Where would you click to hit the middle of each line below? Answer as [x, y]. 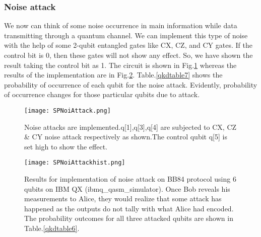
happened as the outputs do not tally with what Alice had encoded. [129, 208]
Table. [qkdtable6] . [52, 228]
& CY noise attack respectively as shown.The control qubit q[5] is [126, 137]
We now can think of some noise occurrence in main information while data [121, 25]
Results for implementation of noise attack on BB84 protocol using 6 [130, 179]
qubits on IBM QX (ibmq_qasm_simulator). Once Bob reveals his [127, 188]
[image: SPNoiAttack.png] [68, 110]
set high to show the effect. [66, 146]
